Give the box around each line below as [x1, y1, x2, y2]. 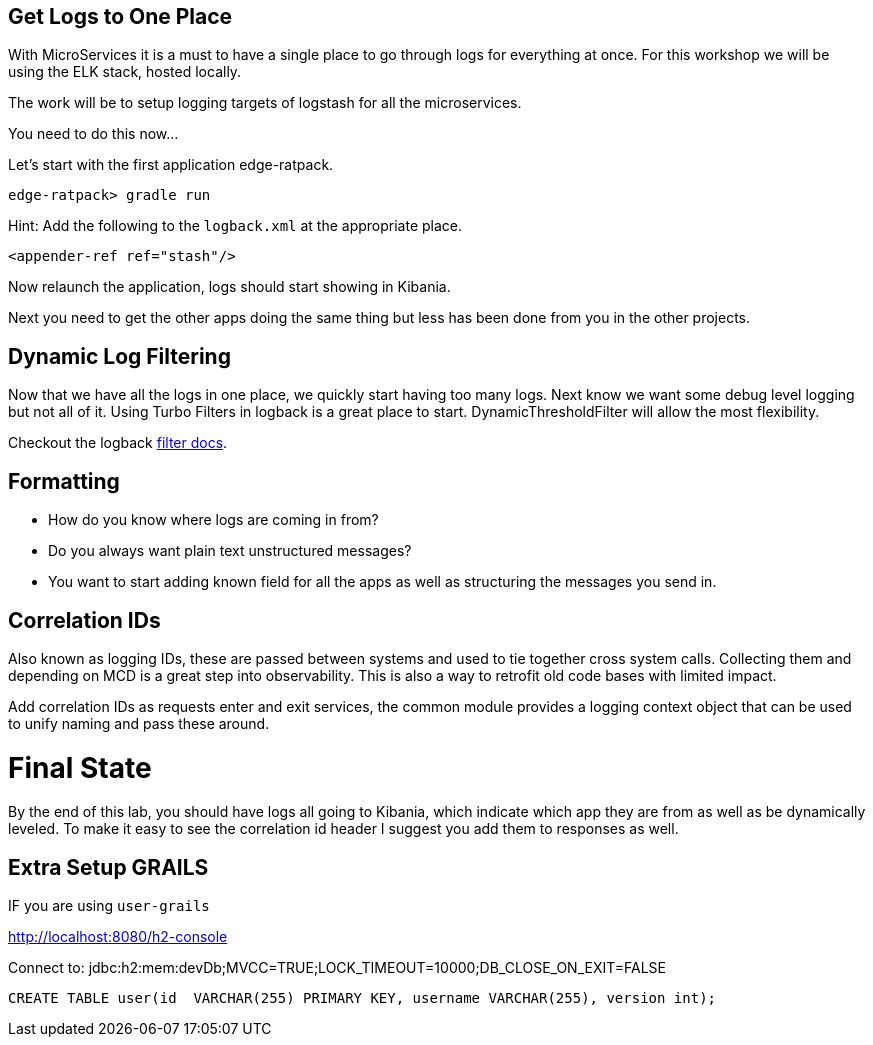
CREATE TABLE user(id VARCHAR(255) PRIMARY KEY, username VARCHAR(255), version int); [8, 990, 717, 1007]
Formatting [8, 468, 120, 494]
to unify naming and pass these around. [8, 714, 270, 732]
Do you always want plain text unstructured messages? [48, 542, 412, 560]
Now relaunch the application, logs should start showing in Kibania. [8, 278, 451, 296]
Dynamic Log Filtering [8, 343, 231, 369]
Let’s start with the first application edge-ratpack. [8, 156, 334, 174]
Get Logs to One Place [8, 4, 233, 29]
